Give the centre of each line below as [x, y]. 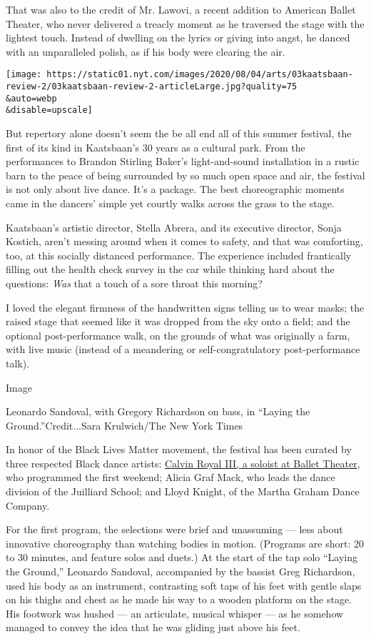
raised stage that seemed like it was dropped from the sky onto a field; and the [178, 321]
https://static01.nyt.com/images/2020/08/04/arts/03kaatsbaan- [200, 75]
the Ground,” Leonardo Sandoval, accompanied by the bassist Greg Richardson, [181, 571]
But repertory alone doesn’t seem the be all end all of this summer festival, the [179, 133]
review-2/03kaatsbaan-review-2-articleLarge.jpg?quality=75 [152, 87]
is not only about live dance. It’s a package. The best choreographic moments [175, 189]
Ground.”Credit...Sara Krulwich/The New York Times [124, 425]
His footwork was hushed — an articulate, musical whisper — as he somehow [175, 613]
